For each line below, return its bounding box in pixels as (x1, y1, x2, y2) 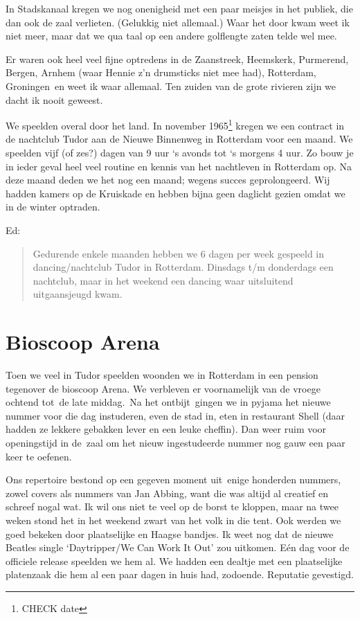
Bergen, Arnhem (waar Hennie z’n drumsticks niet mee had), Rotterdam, (6, 65, 316, 80)
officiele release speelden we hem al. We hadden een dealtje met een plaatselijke (6, 553, 343, 568)
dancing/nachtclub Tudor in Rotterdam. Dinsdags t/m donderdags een (33, 260, 334, 274)
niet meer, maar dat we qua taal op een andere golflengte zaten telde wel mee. (6, 28, 337, 43)
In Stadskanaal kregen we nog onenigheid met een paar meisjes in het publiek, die (6, 1, 353, 15)
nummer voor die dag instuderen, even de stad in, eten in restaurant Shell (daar (6, 408, 345, 422)
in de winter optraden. (6, 199, 100, 214)
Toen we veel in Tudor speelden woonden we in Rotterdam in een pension (6, 368, 318, 382)
